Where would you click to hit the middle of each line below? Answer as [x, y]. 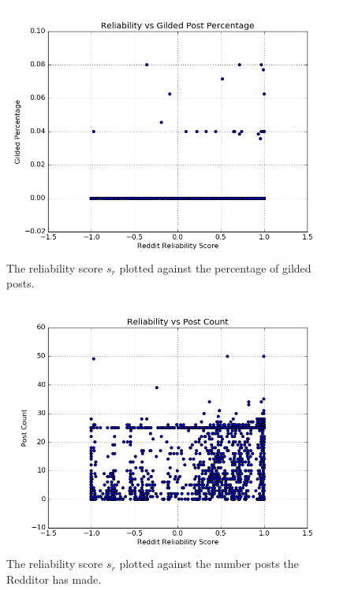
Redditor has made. [54, 579]
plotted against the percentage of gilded [215, 267]
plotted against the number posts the [209, 564]
